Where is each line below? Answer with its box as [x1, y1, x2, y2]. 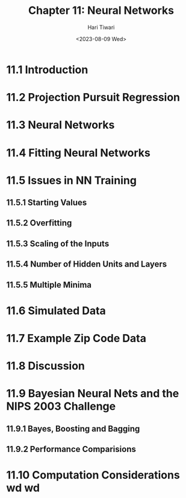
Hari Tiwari [87, 24, 115, 31]
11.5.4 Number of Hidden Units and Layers [6, 259, 167, 270]
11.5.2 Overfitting [6, 218, 72, 228]
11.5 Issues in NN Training [6, 173, 137, 187]
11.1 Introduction [6, 63, 88, 76]
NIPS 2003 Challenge [6, 399, 116, 413]
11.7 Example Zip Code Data [6, 332, 146, 345]
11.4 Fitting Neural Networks [6, 146, 150, 160]
